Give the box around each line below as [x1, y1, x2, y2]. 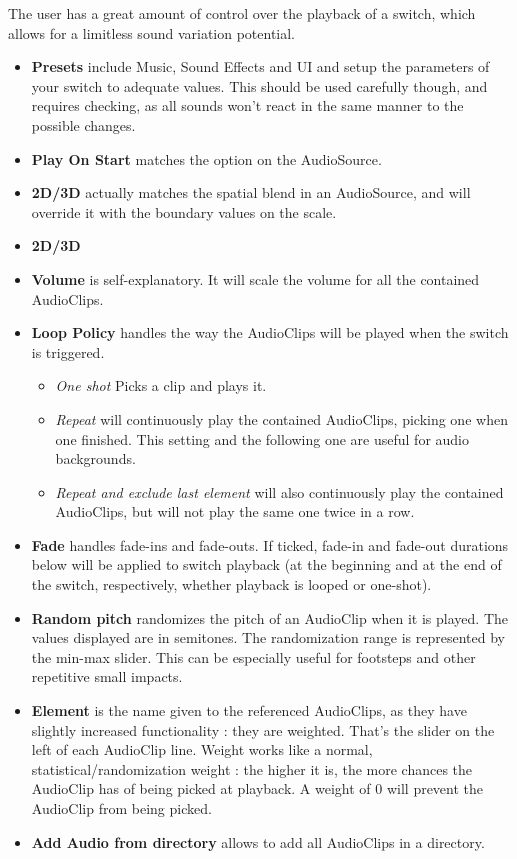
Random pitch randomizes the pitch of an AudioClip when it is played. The [31, 607, 508, 628]
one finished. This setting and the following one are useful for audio [55, 428, 470, 449]
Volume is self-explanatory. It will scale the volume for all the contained [31, 268, 480, 289]
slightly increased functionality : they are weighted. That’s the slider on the [31, 719, 495, 740]
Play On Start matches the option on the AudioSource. [31, 148, 382, 169]
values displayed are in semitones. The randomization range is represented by [31, 627, 505, 648]
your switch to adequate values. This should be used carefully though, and [31, 75, 488, 96]
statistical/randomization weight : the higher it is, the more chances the [31, 758, 473, 779]
